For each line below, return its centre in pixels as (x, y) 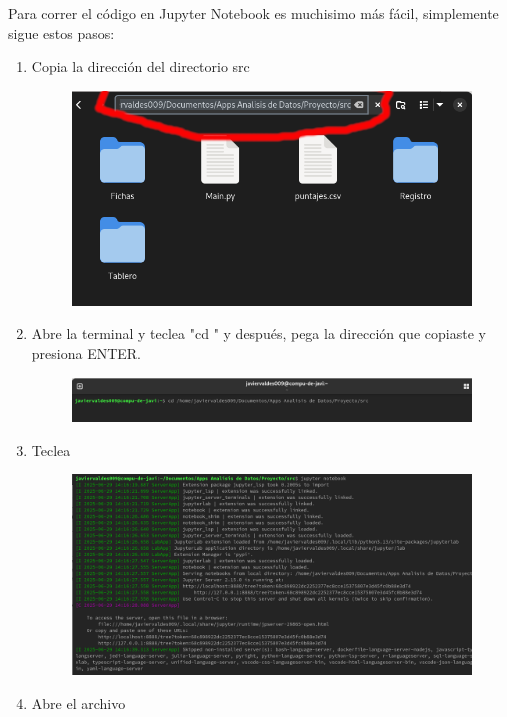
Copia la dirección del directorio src (140, 66)
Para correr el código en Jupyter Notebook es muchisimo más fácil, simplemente (253, 13)
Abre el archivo (78, 702)
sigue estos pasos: (61, 32)
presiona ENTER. (86, 353)
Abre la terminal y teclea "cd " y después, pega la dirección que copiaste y (258, 333)
